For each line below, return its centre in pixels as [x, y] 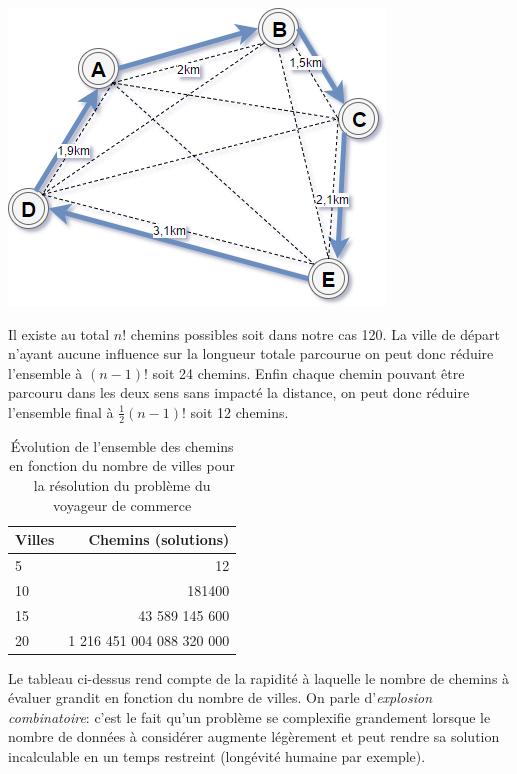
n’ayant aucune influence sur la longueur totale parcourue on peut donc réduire [251, 353]
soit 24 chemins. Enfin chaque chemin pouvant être [308, 372]
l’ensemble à [45, 372]
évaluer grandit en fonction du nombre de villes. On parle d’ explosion [220, 697]
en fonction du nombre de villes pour [122, 465]
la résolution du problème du [122, 484]
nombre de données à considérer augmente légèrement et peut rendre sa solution [254, 736]
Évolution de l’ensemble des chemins [122, 445]
